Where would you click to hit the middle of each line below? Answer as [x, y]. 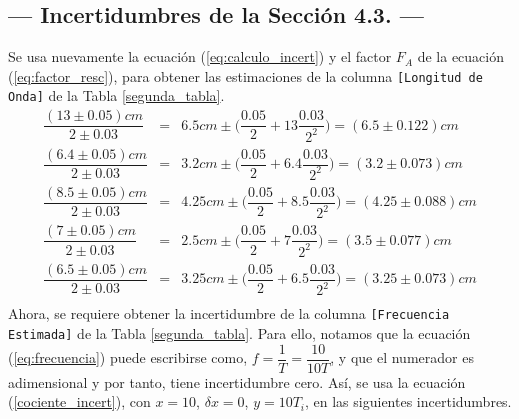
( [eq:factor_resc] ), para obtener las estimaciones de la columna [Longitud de [245, 75]
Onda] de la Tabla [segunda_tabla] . [116, 95]
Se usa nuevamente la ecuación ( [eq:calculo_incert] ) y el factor [200, 56]
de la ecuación [461, 56]
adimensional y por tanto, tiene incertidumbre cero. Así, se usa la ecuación [237, 381]
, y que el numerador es [402, 357]
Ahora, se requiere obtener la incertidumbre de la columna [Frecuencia [229, 313]
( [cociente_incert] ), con [79, 401]
